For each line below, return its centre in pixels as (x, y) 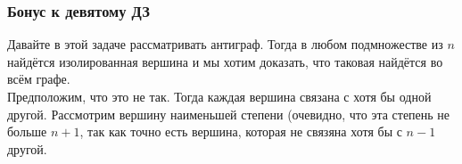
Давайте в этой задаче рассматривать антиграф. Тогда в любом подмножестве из (225, 44)
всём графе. (39, 79)
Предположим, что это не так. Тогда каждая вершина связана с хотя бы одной (219, 96)
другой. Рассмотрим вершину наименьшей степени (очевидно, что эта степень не (229, 114)
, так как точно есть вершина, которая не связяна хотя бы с (241, 131)
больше (27, 131)
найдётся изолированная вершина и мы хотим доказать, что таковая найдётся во (225, 61)
